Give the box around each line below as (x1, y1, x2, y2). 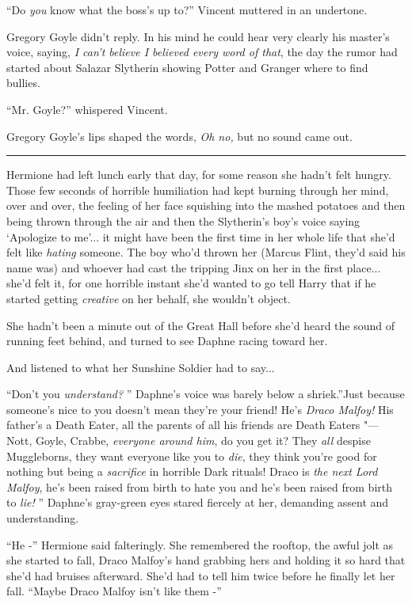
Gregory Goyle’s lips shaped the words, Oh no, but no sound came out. (6, 127, 353, 144)
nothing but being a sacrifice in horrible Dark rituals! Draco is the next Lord (6, 463, 378, 480)
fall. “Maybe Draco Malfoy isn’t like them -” (6, 583, 222, 599)
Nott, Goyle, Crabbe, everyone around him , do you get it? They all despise (6, 432, 371, 449)
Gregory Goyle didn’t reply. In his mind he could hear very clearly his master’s (6, 28, 390, 44)
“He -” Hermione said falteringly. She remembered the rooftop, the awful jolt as (6, 536, 394, 553)
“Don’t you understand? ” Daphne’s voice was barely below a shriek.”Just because (6, 386, 405, 402)
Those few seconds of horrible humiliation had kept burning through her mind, (6, 181, 389, 198)
